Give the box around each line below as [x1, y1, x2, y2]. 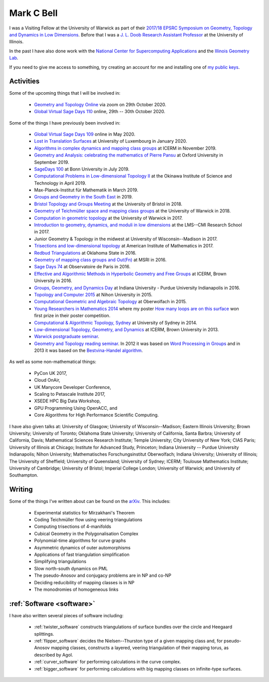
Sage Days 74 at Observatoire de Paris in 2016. [34, 264, 131, 270]
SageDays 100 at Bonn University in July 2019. [34, 166, 130, 172]
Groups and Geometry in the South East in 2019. [34, 194, 133, 200]
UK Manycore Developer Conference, [34, 384, 112, 390]
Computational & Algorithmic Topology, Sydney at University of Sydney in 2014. [34, 320, 198, 326]
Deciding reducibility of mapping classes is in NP [34, 579, 134, 585]
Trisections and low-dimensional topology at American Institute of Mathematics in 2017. [34, 243, 214, 249]
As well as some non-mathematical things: [9, 359, 97, 365]
